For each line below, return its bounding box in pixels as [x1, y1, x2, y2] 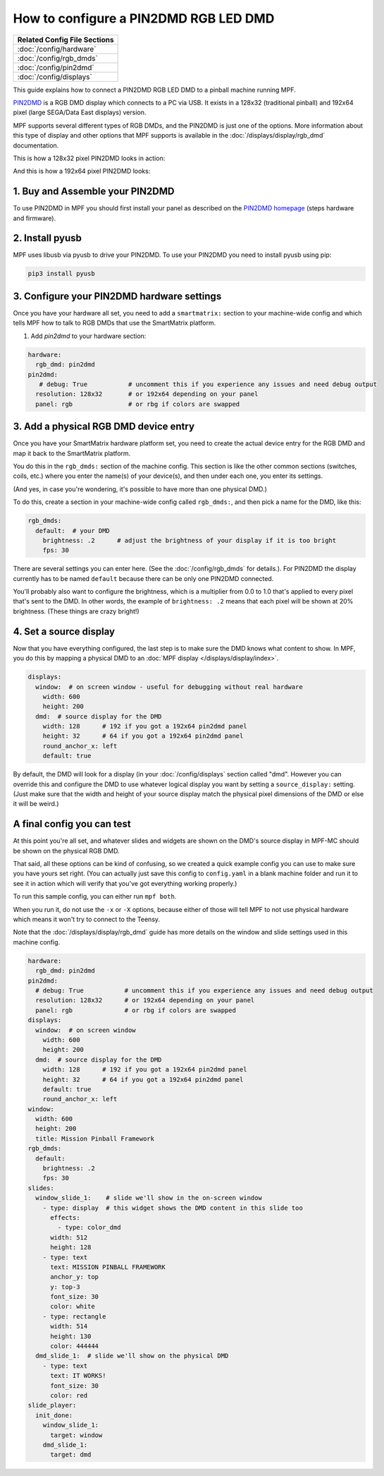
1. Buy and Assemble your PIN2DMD [13, 186, 175, 198]
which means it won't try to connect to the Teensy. [13, 915, 161, 924]
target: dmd [50, 1451, 92, 1459]
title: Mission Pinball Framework [35, 1134, 155, 1143]
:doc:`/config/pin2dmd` [17, 62, 94, 72]
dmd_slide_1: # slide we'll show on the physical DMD [35, 1352, 229, 1360]
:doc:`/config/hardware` [17, 44, 97, 54]
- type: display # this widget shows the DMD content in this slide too [42, 1204, 303, 1212]
